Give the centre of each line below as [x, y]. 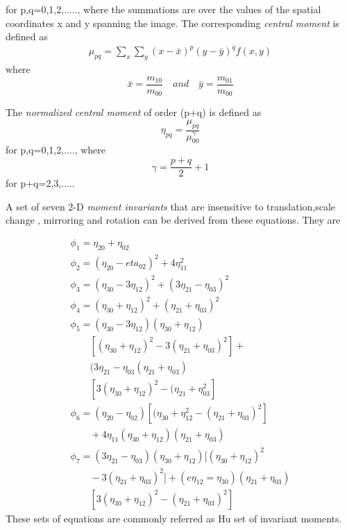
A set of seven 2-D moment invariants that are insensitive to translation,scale [171, 206]
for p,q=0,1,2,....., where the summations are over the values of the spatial [163, 9]
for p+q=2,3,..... [40, 183]
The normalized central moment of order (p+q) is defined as [134, 112]
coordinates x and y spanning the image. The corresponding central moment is [172, 23]
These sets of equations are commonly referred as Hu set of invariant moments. [174, 518]
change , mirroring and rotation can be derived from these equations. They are [173, 220]
